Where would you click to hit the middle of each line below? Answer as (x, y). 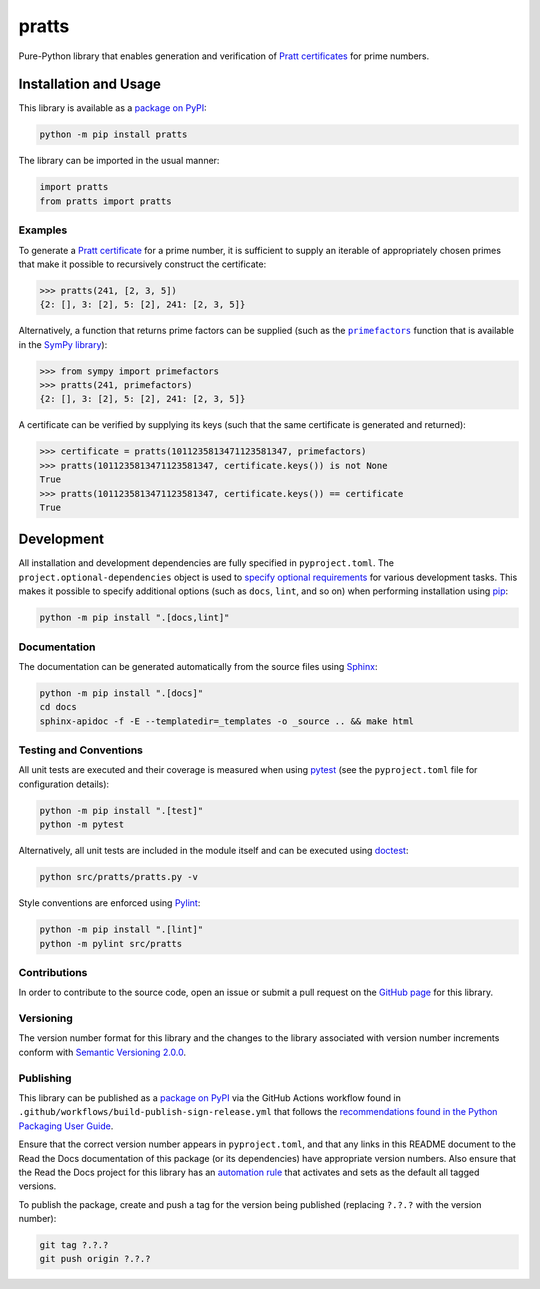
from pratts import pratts (105, 201)
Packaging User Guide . (66, 1126)
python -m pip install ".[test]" (121, 810)
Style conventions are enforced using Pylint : (109, 903)
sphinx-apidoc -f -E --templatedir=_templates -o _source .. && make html (227, 721)
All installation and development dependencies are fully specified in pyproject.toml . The (206, 563)
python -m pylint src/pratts (111, 943)
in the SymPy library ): (63, 344)
